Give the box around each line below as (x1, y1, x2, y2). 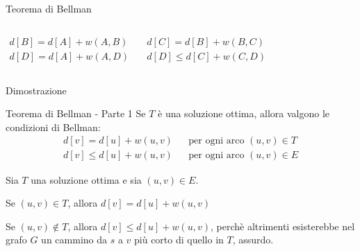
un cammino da (41, 232, 108, 247)
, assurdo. (232, 232, 274, 247)
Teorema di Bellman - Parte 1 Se (6, 106, 146, 121)
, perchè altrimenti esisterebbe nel (210, 218, 355, 233)
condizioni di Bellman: (6, 119, 101, 134)
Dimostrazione (6, 83, 67, 97)
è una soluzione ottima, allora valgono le (158, 106, 330, 121)
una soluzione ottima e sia (31, 172, 142, 187)
